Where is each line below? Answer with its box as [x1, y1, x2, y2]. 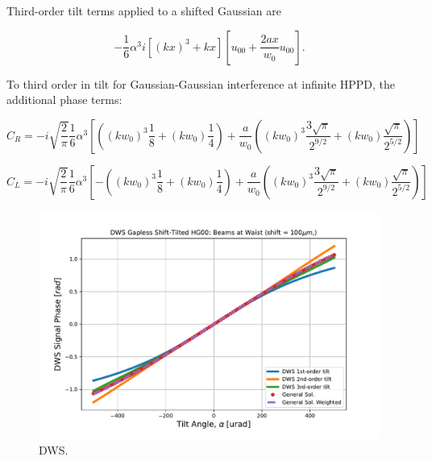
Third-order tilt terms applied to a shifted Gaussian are [6, 2, 281, 19]
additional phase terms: [6, 91, 123, 108]
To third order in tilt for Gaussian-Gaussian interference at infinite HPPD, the [6, 75, 396, 92]
